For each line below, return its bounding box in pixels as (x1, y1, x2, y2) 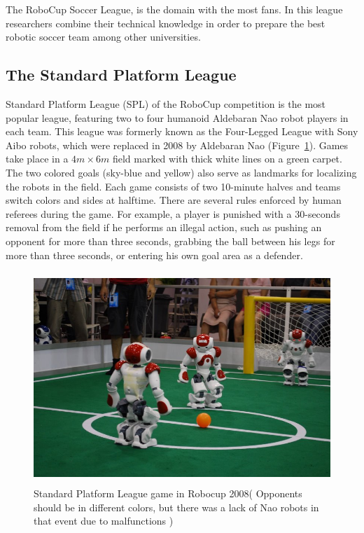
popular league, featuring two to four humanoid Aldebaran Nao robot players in (6, 110, 349, 125)
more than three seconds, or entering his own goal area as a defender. (6, 247, 303, 262)
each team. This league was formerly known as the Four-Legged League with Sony (6, 124, 358, 139)
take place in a (6, 151, 69, 166)
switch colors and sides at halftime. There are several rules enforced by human (6, 193, 342, 207)
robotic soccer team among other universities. (6, 29, 201, 44)
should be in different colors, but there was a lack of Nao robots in (34, 499, 319, 514)
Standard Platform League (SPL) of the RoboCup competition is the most (6, 96, 326, 111)
